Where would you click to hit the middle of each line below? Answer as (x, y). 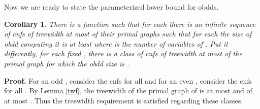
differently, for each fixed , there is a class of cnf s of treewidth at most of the (123, 53)
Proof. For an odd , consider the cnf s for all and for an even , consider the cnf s (128, 80)
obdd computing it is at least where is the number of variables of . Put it (116, 43)
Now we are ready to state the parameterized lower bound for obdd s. (111, 7)
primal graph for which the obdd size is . (67, 63)
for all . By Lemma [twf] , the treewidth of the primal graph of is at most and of (128, 90)
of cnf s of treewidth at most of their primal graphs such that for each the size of (128, 34)
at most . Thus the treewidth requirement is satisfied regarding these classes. (124, 100)
